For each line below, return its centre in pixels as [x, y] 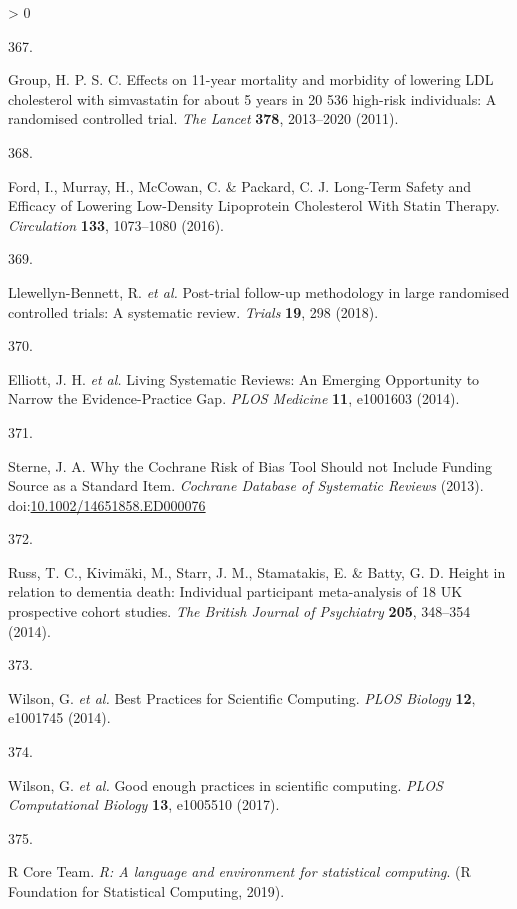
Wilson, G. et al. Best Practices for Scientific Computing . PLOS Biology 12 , [242, 697]
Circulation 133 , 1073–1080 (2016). [116, 224]
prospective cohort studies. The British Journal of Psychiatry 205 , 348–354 [239, 611]
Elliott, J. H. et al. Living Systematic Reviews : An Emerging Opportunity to [244, 378]
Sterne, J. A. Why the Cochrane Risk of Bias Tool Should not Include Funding [250, 465]
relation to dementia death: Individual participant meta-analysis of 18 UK [235, 591]
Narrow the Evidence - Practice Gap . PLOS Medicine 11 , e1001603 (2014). [234, 398]
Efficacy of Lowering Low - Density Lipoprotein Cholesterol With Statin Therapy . [254, 205]
